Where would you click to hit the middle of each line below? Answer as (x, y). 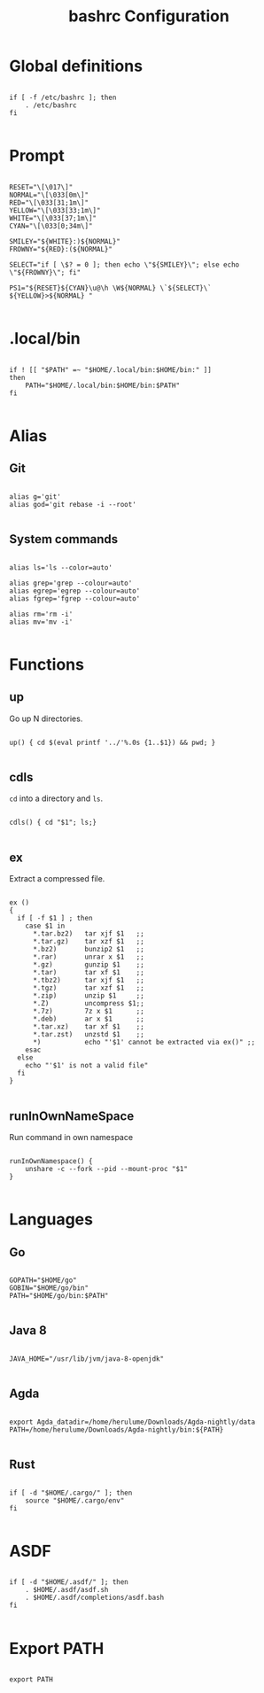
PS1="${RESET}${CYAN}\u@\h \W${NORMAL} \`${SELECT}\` (111, 288)
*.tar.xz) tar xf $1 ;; (88, 1027)
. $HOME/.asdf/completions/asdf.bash (95, 1598)
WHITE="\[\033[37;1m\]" (53, 218)
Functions (47, 664)
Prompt (37, 156)
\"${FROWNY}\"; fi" (45, 272)
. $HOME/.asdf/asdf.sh (67, 1590)
